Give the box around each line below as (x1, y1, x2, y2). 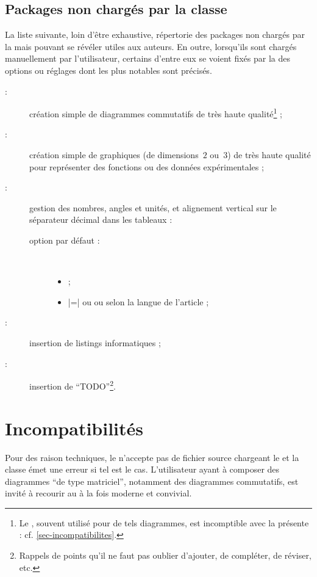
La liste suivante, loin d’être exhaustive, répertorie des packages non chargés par (5, 28, 305, 41)
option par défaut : (29, 233, 100, 246)
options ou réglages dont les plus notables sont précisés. (5, 64, 212, 76)
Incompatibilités (5, 415, 143, 440)
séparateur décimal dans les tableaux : (29, 213, 173, 226)
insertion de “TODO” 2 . (29, 378, 116, 392)
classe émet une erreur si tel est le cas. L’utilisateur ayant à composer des (5, 463, 280, 476)
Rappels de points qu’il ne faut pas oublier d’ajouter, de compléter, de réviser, (19, 549, 312, 562)
